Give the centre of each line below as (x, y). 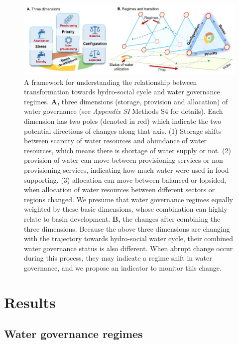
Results (30, 302)
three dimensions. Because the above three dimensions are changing (127, 228)
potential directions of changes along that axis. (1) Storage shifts (123, 131)
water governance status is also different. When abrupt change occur (128, 248)
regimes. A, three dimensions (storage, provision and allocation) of (126, 101)
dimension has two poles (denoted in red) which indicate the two (123, 121)
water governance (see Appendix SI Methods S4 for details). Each (123, 111)
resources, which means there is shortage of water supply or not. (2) (127, 150)
